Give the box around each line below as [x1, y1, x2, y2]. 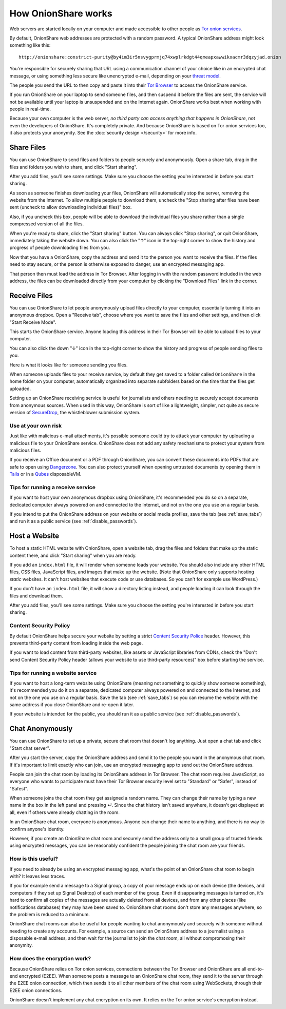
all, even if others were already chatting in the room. [9, 809, 120, 816]
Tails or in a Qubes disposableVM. [9, 471, 82, 477]
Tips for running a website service [9, 669, 97, 676]
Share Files [9, 143, 46, 152]
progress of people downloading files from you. [9, 244, 110, 251]
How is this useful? [9, 855, 59, 862]
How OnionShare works [9, 8, 112, 19]
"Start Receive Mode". [9, 319, 56, 325]
